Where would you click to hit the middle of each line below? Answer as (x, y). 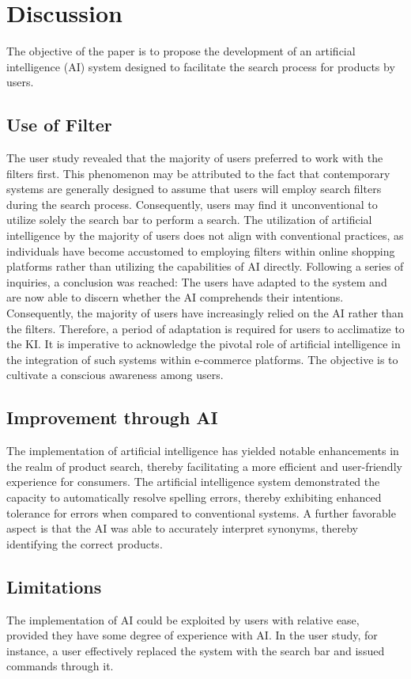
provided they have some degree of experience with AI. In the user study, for (192, 635)
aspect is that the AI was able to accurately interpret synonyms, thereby (183, 528)
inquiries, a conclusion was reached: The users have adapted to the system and (197, 281)
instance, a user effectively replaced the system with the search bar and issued (196, 650)
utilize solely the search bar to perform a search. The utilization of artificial (189, 220)
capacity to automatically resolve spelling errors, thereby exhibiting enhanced (194, 497)
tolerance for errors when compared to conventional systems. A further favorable (201, 512)
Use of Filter (59, 125)
